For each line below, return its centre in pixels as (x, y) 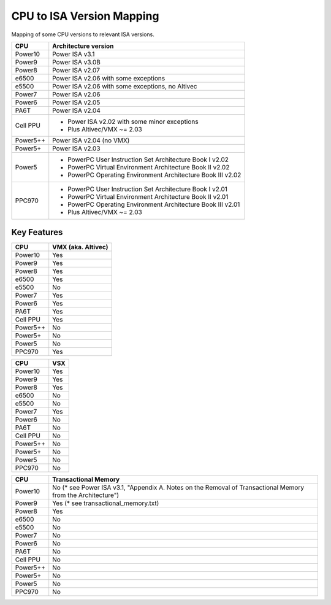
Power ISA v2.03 (76, 148)
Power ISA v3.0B (76, 62)
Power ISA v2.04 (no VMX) (91, 140)
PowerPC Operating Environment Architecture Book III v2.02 (154, 175)
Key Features (37, 232)
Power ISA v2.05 (76, 102)
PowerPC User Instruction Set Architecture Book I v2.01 (148, 189)
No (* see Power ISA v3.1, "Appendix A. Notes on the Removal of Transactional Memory (178, 488)
